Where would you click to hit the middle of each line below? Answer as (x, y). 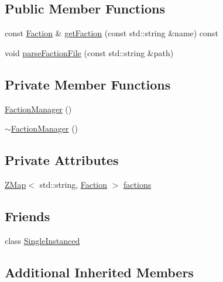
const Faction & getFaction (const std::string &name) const (111, 33)
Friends (28, 216)
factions (138, 184)
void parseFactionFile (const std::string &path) (89, 52)
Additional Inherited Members (99, 272)
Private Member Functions (88, 84)
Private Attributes (62, 160)
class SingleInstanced (42, 240)
